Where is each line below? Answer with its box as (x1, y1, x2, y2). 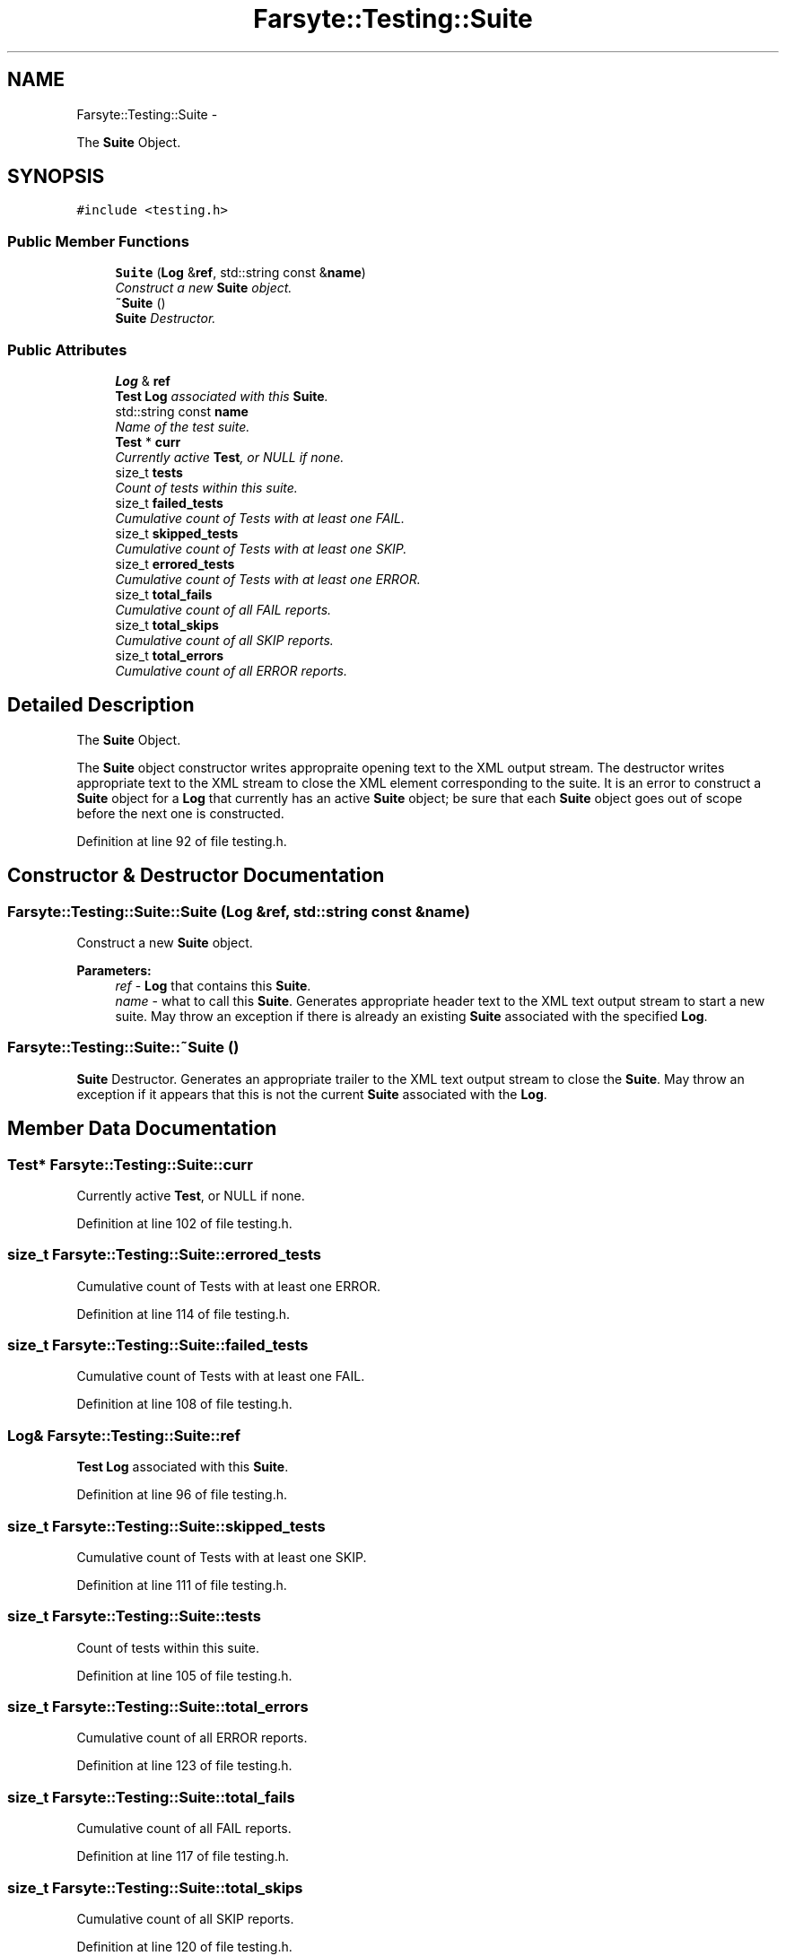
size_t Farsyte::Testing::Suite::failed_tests (7, 1336, 309, 1355)
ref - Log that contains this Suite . (115, 978, 311, 993)
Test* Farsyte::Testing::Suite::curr (7, 1155, 253, 1174)
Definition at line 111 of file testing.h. (76, 1576, 287, 1593)
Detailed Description (7, 694, 195, 717)
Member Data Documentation (7, 1117, 277, 1140)
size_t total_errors (115, 647, 224, 663)
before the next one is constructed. (76, 805, 284, 821)
